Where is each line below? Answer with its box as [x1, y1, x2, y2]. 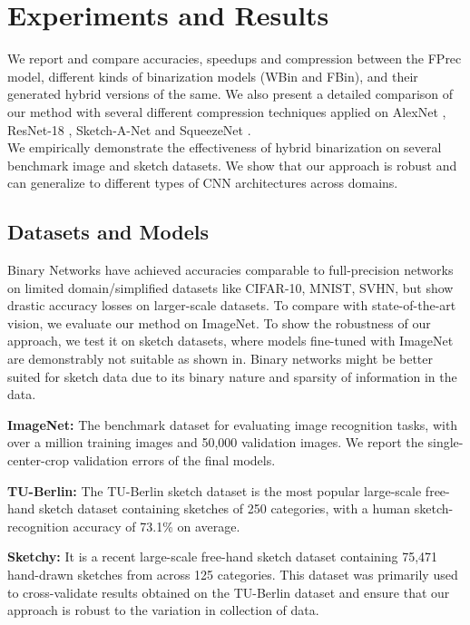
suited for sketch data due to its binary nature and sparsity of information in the [7, 366, 457, 386]
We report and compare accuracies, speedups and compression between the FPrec [7, 49, 462, 68]
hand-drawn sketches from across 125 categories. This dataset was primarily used [7, 564, 458, 583]
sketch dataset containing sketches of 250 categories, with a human [39, 499, 411, 518]
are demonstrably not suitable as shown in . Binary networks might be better [7, 349, 434, 368]
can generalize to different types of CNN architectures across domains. [7, 173, 398, 192]
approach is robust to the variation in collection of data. [7, 601, 319, 620]
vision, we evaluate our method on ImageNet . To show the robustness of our [7, 313, 431, 332]
